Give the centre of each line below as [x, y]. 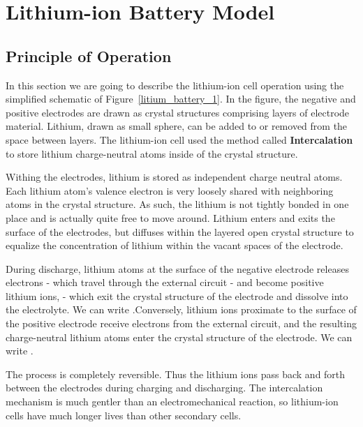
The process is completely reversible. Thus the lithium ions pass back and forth [176, 374]
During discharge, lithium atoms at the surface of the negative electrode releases [177, 268]
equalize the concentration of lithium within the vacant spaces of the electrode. [175, 245]
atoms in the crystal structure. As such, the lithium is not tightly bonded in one [177, 204]
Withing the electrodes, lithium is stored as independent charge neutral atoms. [174, 177]
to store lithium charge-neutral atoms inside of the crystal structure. [152, 153]
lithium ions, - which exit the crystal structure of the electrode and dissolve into [177, 295]
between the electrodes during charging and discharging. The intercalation [164, 388]
